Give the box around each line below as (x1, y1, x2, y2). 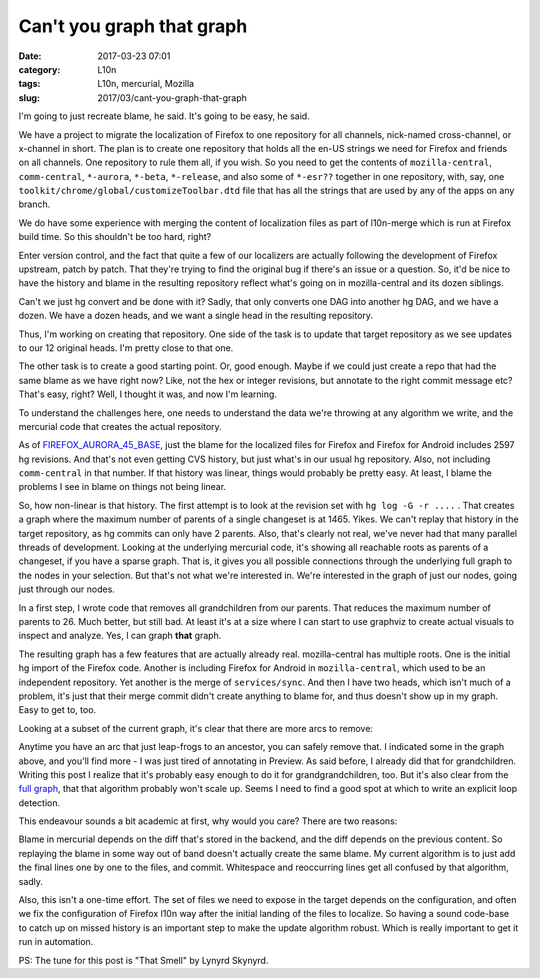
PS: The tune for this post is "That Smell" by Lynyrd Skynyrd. (18, 954, 269, 966)
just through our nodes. (18, 583, 115, 595)
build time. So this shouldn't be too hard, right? (18, 231, 212, 243)
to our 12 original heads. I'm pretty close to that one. (18, 341, 234, 354)
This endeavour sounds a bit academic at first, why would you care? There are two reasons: (18, 815, 398, 827)
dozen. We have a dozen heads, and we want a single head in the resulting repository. (18, 310, 374, 322)
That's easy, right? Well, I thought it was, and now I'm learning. (18, 388, 277, 400)
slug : (18, 91, 40, 104)
